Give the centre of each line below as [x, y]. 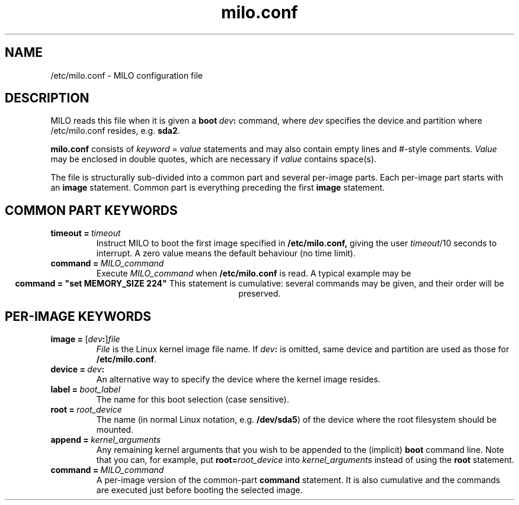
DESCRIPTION [47, 98]
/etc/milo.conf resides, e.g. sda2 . [115, 131]
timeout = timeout [86, 233]
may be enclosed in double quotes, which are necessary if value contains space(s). [214, 159]
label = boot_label [86, 390]
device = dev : [78, 369]
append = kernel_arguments [106, 440]
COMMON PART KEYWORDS [91, 210]
